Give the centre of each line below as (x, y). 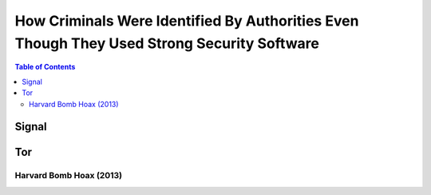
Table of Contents (45, 67)
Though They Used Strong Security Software (167, 43)
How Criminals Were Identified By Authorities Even (187, 21)
